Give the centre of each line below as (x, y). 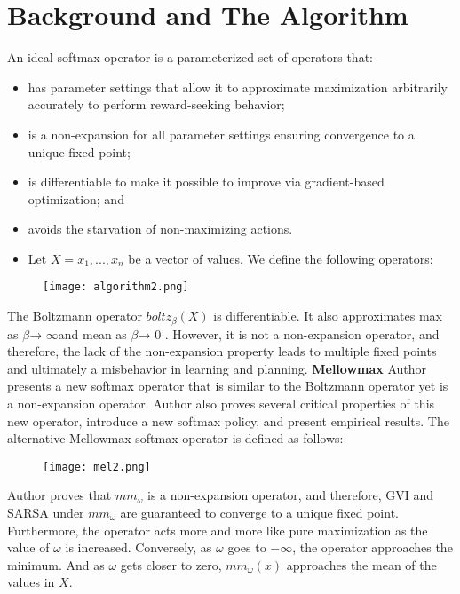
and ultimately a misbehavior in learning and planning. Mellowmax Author (217, 368)
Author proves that (59, 495)
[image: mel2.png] (97, 467)
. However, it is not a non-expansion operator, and (302, 333)
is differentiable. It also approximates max (328, 316)
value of (28, 547)
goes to (247, 547)
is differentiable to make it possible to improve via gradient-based (206, 182)
